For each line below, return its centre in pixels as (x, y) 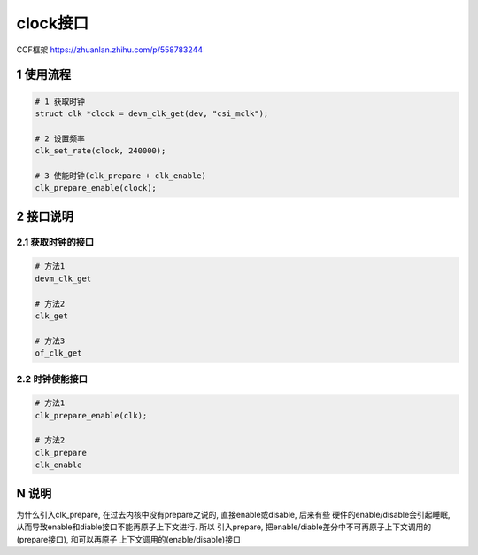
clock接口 (52, 23)
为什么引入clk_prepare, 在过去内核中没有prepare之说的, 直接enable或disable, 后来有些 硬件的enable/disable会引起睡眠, (233, 514)
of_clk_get (58, 353)
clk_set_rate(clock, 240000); (100, 151)
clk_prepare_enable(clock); (96, 188)
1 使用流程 (44, 75)
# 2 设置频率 (60, 138)
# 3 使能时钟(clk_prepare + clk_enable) (121, 176)
